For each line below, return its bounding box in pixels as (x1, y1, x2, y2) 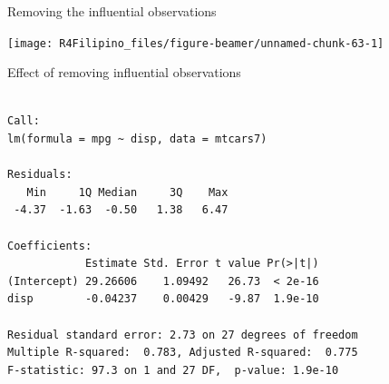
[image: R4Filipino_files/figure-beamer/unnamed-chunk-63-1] (7, 36, 384, 50)
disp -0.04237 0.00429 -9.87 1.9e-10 (7, 292, 319, 306)
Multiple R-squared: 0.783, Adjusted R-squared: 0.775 (7, 346, 358, 359)
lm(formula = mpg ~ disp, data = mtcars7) (7, 133, 267, 146)
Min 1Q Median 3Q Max (26, 185, 229, 199)
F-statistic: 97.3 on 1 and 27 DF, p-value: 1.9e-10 (7, 363, 339, 377)
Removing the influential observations (7, 2, 217, 20)
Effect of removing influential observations (7, 63, 241, 82)
